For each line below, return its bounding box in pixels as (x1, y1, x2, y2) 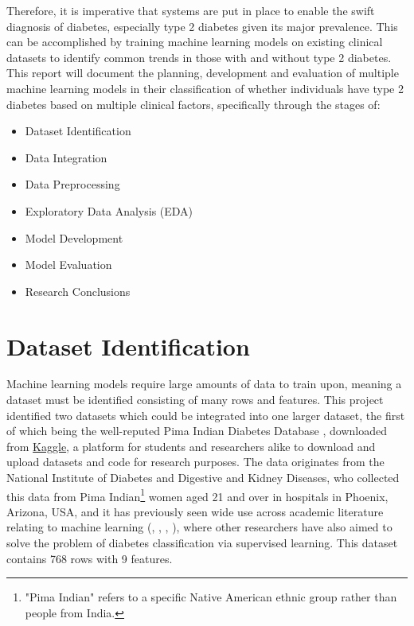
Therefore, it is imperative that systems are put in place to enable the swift (6, 2, 375, 18)
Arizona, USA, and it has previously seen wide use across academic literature (6, 503, 384, 519)
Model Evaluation (25, 256, 112, 273)
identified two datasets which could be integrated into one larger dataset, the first (6, 406, 405, 423)
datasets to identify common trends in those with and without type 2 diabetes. (6, 49, 392, 65)
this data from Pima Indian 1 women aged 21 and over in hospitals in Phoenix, (6, 485, 389, 504)
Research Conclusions (25, 282, 131, 299)
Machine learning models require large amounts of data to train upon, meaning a (6, 375, 402, 392)
